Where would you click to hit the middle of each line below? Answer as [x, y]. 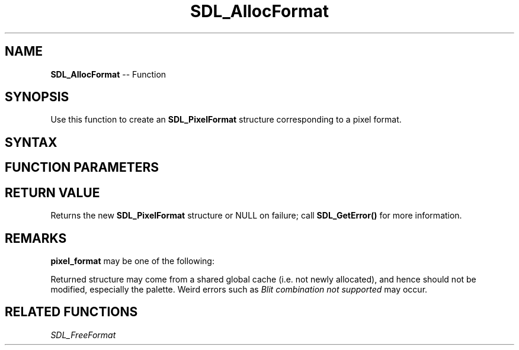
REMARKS [36, 238]
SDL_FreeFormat [83, 335]
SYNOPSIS [37, 97]
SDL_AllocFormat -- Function [108, 74]
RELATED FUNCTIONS [71, 312]
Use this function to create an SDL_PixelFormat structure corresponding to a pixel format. [226, 120]
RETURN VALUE [52, 192]
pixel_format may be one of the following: [132, 261]
